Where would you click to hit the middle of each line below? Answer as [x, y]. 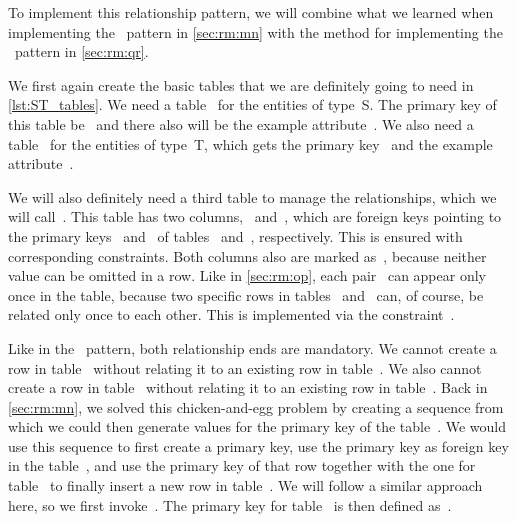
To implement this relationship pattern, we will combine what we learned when [251, 12]
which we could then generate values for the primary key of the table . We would [257, 426]
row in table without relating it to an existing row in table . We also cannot [245, 367]
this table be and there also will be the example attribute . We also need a [241, 123]
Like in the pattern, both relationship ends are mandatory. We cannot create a [252, 347]
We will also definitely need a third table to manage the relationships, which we [252, 196]
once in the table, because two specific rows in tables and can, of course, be [246, 294]
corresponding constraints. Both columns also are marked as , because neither [247, 255]
